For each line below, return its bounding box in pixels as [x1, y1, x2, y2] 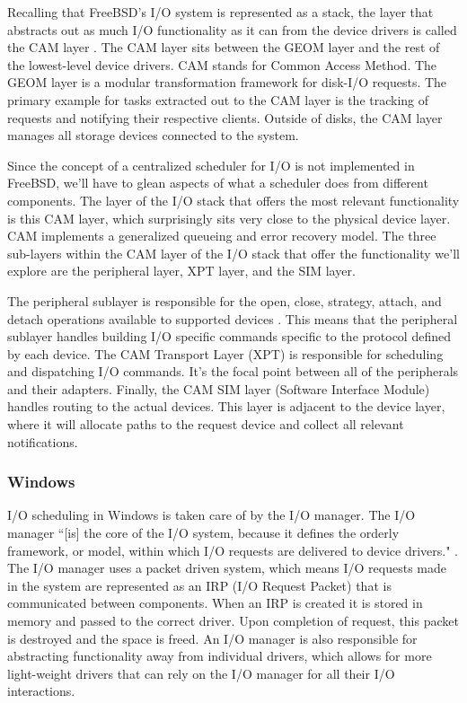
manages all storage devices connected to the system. [7, 126, 299, 145]
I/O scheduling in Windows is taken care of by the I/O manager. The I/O [7, 505, 416, 524]
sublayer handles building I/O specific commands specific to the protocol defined [7, 327, 451, 346]
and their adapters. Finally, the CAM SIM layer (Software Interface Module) [7, 379, 430, 398]
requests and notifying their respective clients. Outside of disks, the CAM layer [7, 108, 443, 127]
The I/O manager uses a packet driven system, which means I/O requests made [7, 558, 447, 577]
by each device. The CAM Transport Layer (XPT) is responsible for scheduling [7, 344, 444, 363]
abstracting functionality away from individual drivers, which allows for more [7, 646, 432, 665]
